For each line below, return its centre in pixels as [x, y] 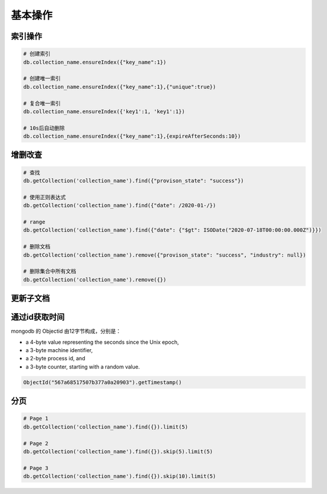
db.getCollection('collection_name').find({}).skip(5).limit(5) [118, 451]
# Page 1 [36, 419]
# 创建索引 [37, 54]
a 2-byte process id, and [55, 359]
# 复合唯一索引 [42, 103]
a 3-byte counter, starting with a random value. [83, 367]
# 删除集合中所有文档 [50, 271]
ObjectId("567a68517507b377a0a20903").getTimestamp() [103, 382]
